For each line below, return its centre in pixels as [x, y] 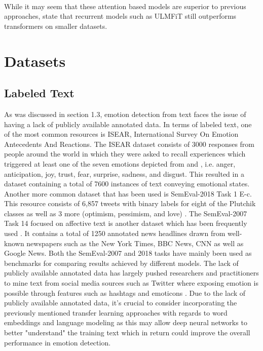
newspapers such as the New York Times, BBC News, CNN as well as [135, 243]
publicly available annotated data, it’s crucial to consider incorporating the [121, 303]
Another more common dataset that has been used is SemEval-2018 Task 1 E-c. [128, 193]
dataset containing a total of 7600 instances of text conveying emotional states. [127, 184]
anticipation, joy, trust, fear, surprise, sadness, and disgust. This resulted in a [124, 173]
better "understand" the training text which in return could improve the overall [127, 333]
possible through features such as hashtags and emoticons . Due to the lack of [125, 292]
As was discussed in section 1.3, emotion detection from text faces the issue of [125, 114]
